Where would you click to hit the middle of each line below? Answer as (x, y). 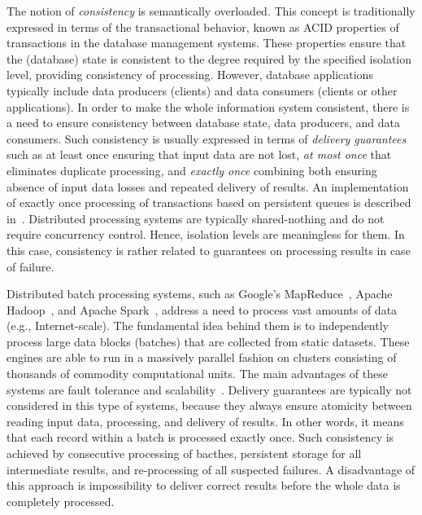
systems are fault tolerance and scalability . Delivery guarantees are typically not (209, 389)
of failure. (30, 266)
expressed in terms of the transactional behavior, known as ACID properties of (203, 26)
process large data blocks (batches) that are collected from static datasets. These (208, 341)
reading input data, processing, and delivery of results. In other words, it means (205, 421)
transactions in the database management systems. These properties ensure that (207, 43)
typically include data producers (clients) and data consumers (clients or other (202, 90)
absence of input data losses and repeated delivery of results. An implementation (208, 186)
